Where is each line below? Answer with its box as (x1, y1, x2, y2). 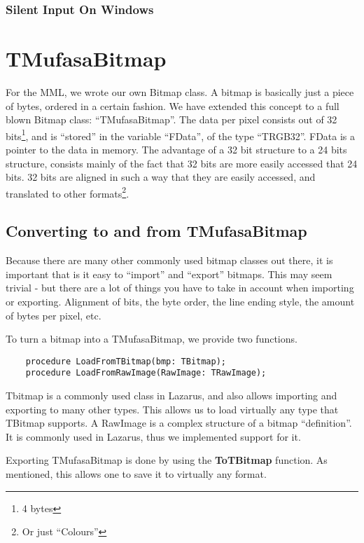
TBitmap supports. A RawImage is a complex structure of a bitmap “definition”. (6, 415, 352, 430)
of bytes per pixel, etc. (6, 308, 101, 322)
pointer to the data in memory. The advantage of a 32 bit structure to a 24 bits (6, 142, 347, 156)
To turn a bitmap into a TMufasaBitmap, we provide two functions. (6, 331, 297, 346)
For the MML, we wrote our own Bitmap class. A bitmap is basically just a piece (6, 84, 354, 99)
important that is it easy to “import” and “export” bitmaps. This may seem (6, 266, 332, 281)
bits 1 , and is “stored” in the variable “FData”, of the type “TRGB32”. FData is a (6, 126, 356, 143)
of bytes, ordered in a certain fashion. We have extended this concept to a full (6, 98, 339, 113)
